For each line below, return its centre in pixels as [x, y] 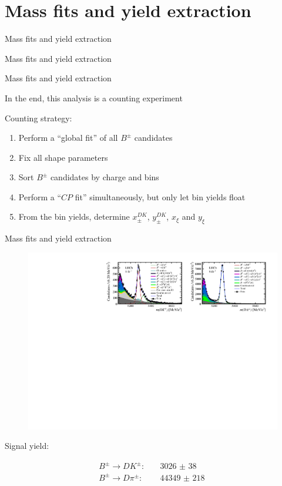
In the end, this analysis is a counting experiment [94, 97]
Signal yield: [27, 446]
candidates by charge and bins [105, 177]
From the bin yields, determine [74, 216]
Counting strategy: [38, 118]
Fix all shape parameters [63, 157]
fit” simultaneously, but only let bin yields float [160, 196]
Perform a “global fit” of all [68, 138]
